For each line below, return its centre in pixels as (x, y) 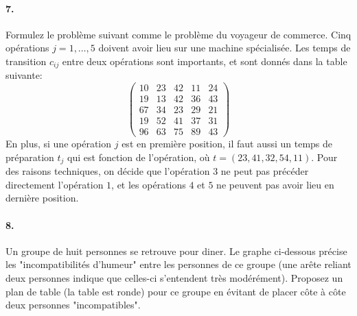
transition (26, 61)
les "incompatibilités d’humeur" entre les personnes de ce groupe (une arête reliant (178, 264)
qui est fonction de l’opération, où (139, 157)
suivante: (24, 75)
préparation (30, 157)
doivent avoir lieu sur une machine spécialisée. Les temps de (224, 48)
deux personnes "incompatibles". (73, 305)
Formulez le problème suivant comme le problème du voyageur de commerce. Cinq (178, 34)
